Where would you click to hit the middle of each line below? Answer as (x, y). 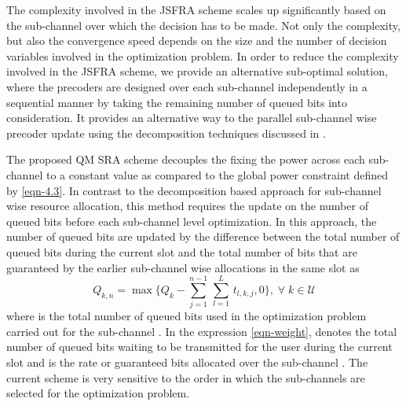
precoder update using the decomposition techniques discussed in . (166, 133)
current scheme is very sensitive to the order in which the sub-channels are (186, 377)
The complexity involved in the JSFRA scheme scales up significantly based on (196, 9)
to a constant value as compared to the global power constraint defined (217, 174)
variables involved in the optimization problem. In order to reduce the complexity (203, 55)
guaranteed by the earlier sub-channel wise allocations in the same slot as (183, 267)
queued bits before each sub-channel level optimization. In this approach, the (192, 221)
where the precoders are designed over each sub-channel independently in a (187, 86)
